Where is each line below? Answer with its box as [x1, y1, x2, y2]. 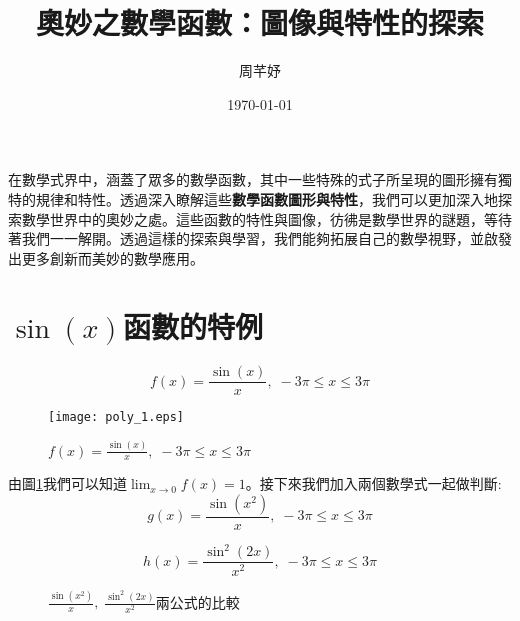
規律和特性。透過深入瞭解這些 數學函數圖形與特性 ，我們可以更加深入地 [35, 188, 498, 209]
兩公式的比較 [155, 591, 240, 612]
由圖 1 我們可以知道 [8, 473, 127, 494]
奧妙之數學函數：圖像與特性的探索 [35, 2, 484, 43]
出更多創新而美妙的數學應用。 [8, 247, 204, 268]
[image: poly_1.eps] [48, 410, 185, 425]
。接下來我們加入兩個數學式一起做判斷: [245, 473, 502, 494]
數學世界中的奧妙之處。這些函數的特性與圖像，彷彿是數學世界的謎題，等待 [21, 208, 512, 229]
